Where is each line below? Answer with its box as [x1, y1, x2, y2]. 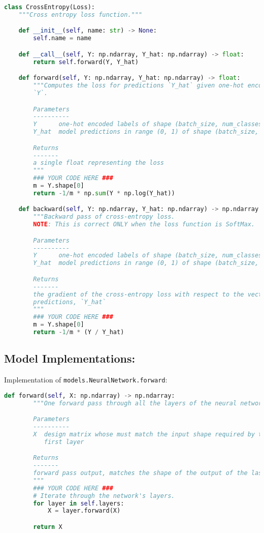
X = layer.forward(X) [47, 507, 121, 515]
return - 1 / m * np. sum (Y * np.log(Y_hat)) [33, 189, 175, 197]
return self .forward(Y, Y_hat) [33, 58, 139, 66]
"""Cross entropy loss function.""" [18, 11, 143, 18]
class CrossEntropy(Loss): [4, 4, 95, 11]
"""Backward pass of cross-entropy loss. [33, 213, 175, 221]
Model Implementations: [4, 350, 136, 366]
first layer [44, 438, 84, 446]
